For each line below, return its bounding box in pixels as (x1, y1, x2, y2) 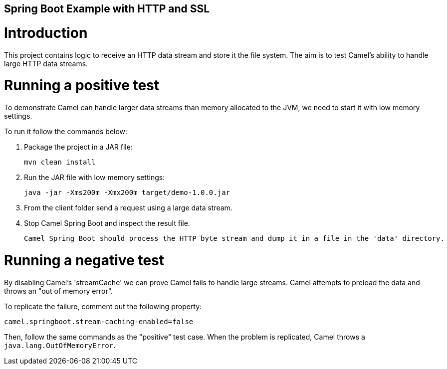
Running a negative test (4, 251, 165, 269)
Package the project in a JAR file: (24, 143, 133, 151)
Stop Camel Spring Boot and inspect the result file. (24, 219, 190, 227)
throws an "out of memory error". (4, 286, 113, 295)
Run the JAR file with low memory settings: (24, 173, 165, 182)
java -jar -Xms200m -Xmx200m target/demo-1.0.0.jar (24, 188, 230, 196)
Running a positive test (4, 77, 160, 94)
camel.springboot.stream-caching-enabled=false (4, 317, 194, 326)
